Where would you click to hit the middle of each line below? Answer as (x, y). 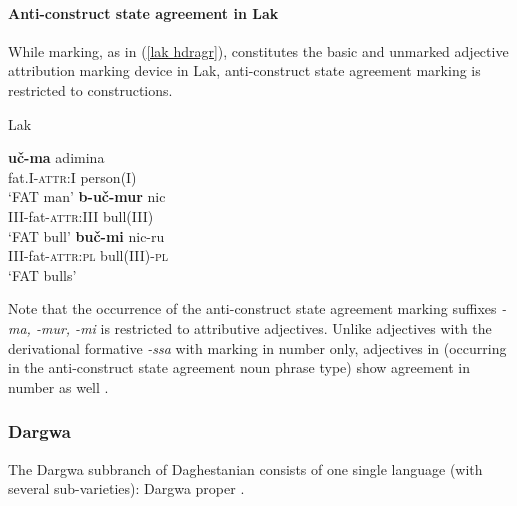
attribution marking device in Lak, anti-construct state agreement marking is (244, 70)
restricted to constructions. (90, 89)
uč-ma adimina (56, 157)
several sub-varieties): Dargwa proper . (126, 488)
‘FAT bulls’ (42, 274)
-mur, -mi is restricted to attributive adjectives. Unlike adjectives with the (263, 327)
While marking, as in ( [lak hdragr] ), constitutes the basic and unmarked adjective (258, 50)
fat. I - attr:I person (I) (72, 176)
